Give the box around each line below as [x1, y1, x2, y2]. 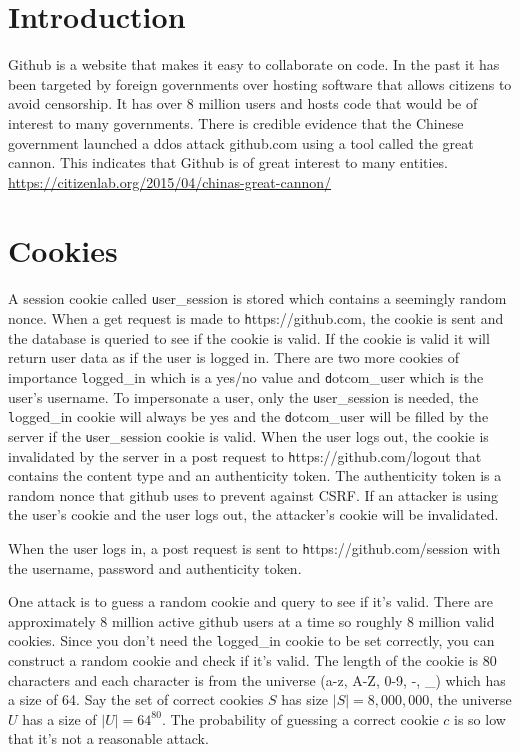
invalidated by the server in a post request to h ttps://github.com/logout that [8, 445, 482, 466]
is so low [454, 708, 506, 729]
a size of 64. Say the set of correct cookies [8, 689, 264, 710]
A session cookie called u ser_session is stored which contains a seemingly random [8, 288, 507, 309]
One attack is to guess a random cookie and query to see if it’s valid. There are [8, 591, 494, 612]
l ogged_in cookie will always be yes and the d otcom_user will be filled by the [8, 406, 489, 427]
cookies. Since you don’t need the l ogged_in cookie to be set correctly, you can [8, 630, 495, 651]
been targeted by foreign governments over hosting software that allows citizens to [8, 73, 512, 94]
